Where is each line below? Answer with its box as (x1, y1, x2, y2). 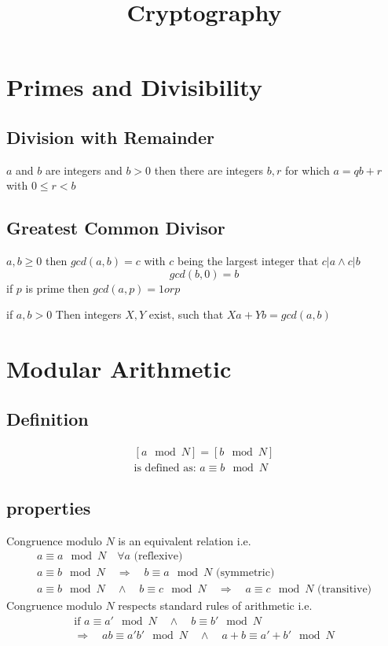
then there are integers (154, 161, 263, 178)
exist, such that (148, 306, 224, 323)
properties (6, 495, 91, 519)
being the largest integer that (178, 253, 319, 269)
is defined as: (134, 462, 196, 474)
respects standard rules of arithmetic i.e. (118, 597, 313, 614)
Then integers (55, 306, 122, 323)
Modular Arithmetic (6, 353, 232, 385)
